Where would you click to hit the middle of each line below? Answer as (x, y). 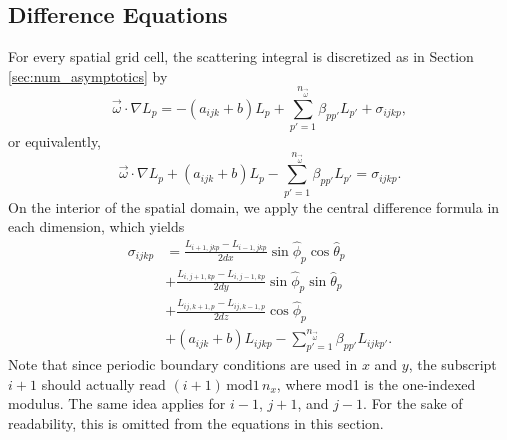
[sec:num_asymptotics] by (88, 75)
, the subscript (452, 364)
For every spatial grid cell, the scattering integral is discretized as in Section (241, 56)
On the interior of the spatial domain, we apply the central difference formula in (254, 206)
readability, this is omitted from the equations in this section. (196, 423)
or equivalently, (55, 141)
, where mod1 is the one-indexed (376, 383)
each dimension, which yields (96, 226)
